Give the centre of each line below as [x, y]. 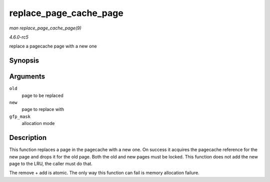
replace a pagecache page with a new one [53, 46]
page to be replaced [42, 95]
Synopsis [24, 61]
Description [28, 138]
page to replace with [43, 109]
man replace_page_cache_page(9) [45, 28]
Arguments [27, 77]
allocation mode [38, 123]
